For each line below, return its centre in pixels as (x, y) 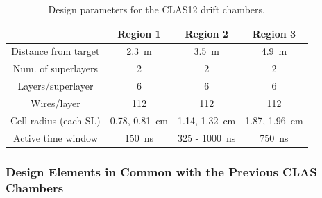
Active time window (56, 137)
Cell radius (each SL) (56, 120)
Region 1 (139, 33)
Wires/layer (56, 102)
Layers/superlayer (56, 86)
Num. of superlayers (56, 68)
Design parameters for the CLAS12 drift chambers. (156, 9)
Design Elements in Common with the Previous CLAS (161, 171)
